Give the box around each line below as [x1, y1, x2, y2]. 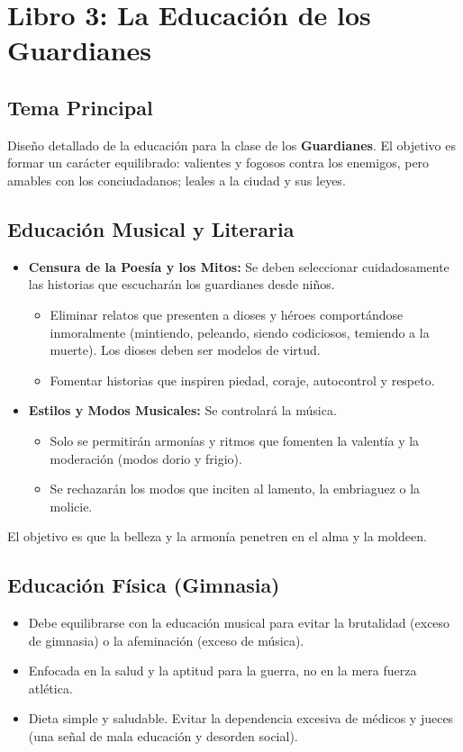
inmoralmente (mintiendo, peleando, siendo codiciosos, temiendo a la [50, 322, 430, 341]
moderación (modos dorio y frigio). [50, 448, 242, 467]
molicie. [50, 496, 93, 515]
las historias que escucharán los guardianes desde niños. [28, 275, 335, 294]
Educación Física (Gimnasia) [7, 571, 280, 599]
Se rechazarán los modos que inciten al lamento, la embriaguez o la [50, 479, 421, 498]
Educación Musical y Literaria [7, 214, 295, 242]
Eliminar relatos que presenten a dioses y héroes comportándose [50, 304, 404, 323]
